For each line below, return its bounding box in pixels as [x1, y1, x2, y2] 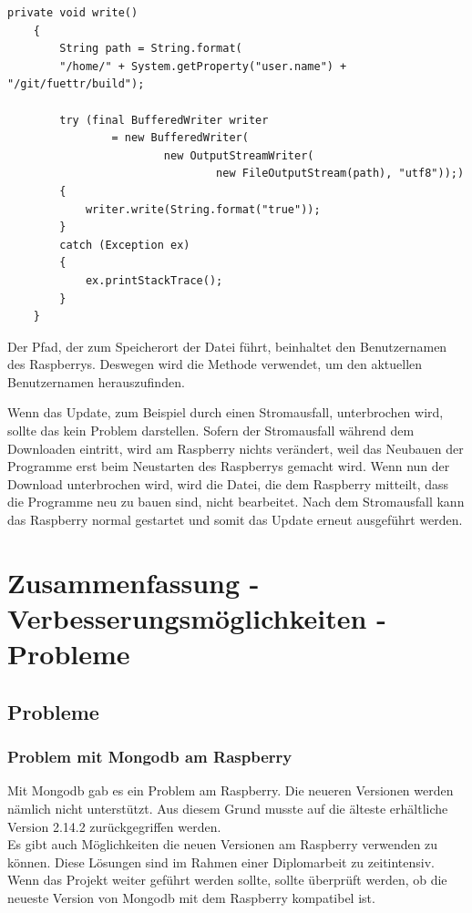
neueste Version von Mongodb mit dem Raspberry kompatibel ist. [7, 887, 375, 907]
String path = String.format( [59, 42, 242, 56]
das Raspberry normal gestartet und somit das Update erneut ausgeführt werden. [7, 510, 463, 529]
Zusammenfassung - [7, 563, 260, 600]
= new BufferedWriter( [111, 131, 249, 145]
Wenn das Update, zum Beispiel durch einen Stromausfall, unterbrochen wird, [7, 403, 444, 422]
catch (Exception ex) [59, 238, 190, 251]
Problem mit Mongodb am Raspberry [7, 745, 292, 768]
